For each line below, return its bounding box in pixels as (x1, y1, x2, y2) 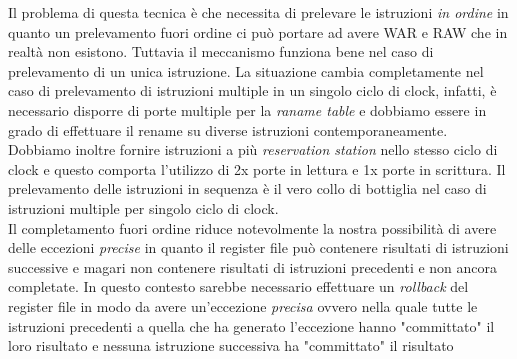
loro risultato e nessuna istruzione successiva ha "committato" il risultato (8, 335, 454, 356)
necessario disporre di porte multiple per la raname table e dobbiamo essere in (8, 99, 487, 120)
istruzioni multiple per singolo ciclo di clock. (8, 197, 279, 218)
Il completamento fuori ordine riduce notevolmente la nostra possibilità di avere (8, 217, 497, 238)
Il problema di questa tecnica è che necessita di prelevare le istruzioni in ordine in (8, 2, 509, 22)
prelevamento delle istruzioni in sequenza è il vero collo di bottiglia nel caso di (8, 178, 487, 199)
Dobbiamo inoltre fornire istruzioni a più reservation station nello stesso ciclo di (8, 139, 498, 160)
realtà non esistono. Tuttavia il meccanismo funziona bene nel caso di (8, 41, 434, 62)
